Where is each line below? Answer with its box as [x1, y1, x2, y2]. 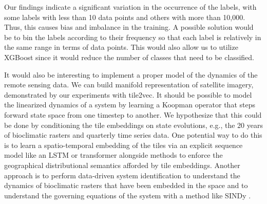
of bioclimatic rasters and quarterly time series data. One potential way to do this [4, 129, 262, 140]
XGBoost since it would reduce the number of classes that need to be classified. [4, 51, 254, 62]
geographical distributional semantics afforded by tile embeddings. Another [4, 159, 240, 170]
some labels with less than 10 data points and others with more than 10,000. [4, 11, 245, 22]
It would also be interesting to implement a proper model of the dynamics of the [4, 69, 258, 80]
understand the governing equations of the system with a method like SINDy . [4, 190, 251, 200]
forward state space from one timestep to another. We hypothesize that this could [4, 109, 262, 120]
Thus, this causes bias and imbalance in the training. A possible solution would [4, 22, 254, 32]
